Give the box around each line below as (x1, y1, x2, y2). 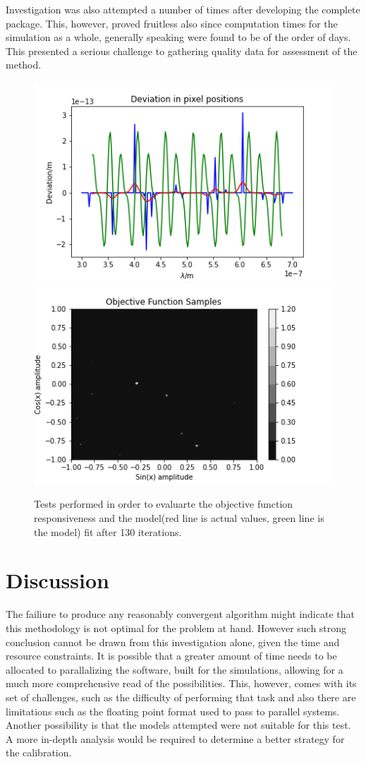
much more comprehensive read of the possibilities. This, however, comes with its (6, 676, 357, 691)
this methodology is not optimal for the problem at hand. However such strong (6, 620, 347, 635)
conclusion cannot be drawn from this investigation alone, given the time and (6, 634, 340, 649)
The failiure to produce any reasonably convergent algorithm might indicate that (6, 607, 355, 621)
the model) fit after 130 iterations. (34, 524, 182, 539)
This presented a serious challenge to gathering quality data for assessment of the (6, 43, 358, 58)
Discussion (6, 566, 109, 595)
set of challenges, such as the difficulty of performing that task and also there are (6, 689, 356, 704)
